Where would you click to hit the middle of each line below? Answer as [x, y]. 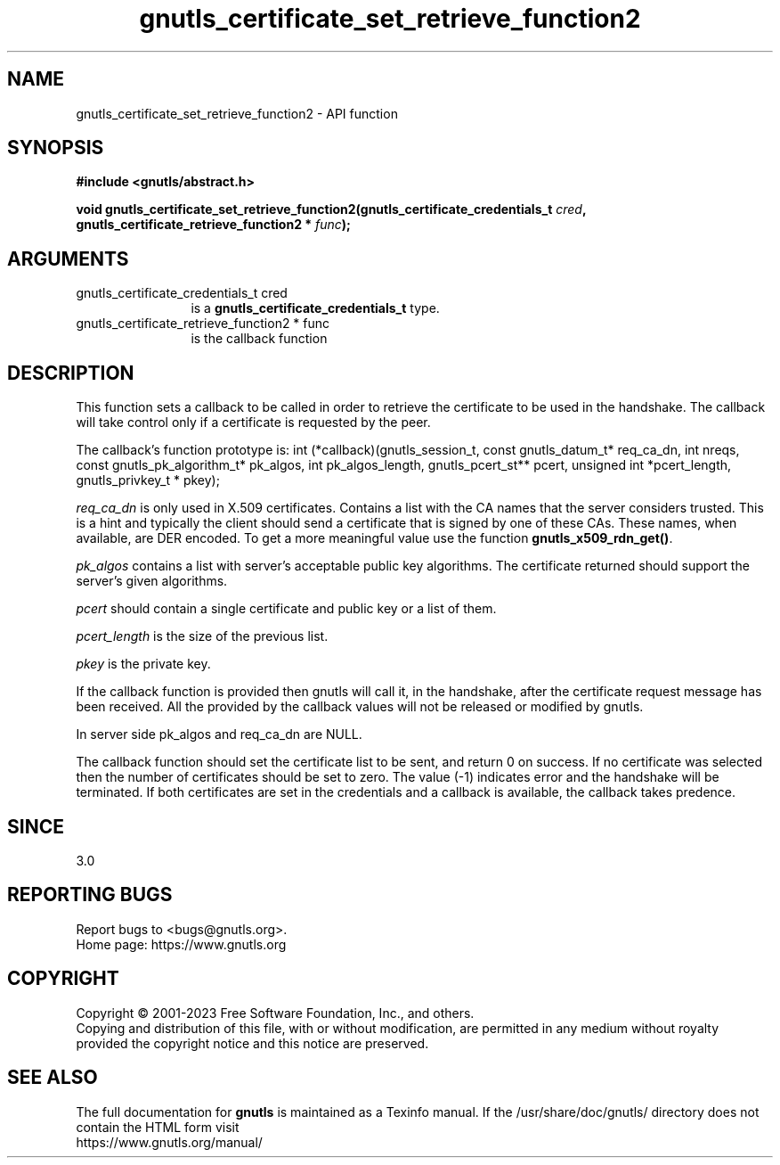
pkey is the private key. [143, 664]
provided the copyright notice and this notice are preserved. [252, 1043]
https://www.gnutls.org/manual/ [169, 1142]
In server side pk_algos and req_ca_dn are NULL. [219, 734]
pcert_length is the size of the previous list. [202, 636]
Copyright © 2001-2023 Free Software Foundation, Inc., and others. [275, 1013]
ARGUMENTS [68, 258]
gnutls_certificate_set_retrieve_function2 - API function [237, 113]
